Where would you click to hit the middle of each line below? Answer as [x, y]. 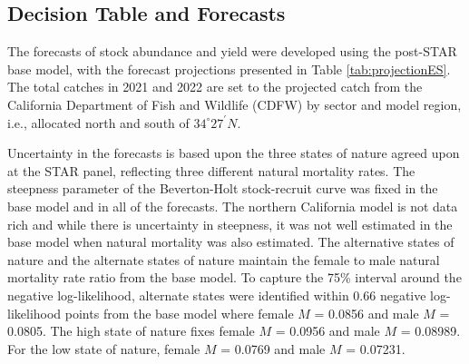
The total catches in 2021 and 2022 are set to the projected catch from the [215, 87]
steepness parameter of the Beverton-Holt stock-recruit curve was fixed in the [223, 188]
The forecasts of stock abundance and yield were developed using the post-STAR [232, 51]
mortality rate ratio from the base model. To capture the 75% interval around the [234, 277]
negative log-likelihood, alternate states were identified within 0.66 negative [217, 295]
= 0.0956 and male [327, 331]
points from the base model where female [179, 313]
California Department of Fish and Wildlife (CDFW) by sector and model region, [234, 104]
